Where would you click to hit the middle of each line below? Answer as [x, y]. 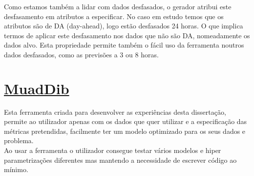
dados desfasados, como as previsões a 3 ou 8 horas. [81, 54]
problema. [19, 140]
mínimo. [16, 169]
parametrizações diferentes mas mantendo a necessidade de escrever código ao [120, 160]
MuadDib [37, 88]
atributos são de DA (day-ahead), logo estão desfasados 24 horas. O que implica [124, 26]
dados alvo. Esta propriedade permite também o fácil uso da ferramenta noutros [124, 45]
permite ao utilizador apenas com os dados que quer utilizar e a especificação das [126, 121]
